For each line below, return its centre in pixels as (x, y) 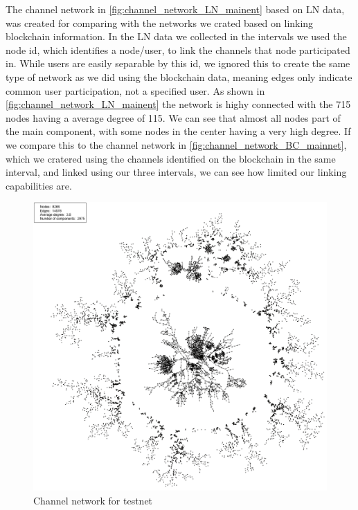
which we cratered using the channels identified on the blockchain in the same (171, 158)
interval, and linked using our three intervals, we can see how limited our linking (176, 172)
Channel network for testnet (93, 500)
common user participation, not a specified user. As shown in (135, 90)
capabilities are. (39, 185)
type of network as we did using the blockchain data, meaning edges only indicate (179, 76)
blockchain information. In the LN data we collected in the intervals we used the (176, 36)
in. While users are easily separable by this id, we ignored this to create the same (178, 63)
